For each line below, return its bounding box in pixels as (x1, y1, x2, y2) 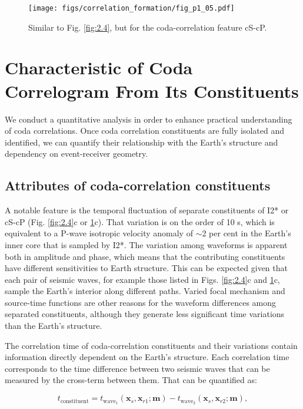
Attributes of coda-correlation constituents (5, 176, 271, 194)
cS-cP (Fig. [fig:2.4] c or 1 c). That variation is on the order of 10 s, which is (5, 215, 275, 227)
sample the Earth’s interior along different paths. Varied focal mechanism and (5, 285, 285, 297)
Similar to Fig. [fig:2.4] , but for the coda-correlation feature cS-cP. (28, 21, 267, 33)
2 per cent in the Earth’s (202, 227, 291, 239)
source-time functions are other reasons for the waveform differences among (5, 296, 277, 308)
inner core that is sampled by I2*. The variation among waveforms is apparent (5, 238, 288, 250)
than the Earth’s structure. (5, 319, 102, 332)
